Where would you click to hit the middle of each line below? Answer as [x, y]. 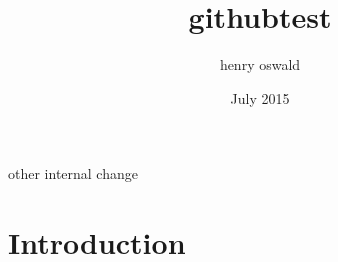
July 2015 [260, 97]
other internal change [73, 173]
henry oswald [260, 64]
